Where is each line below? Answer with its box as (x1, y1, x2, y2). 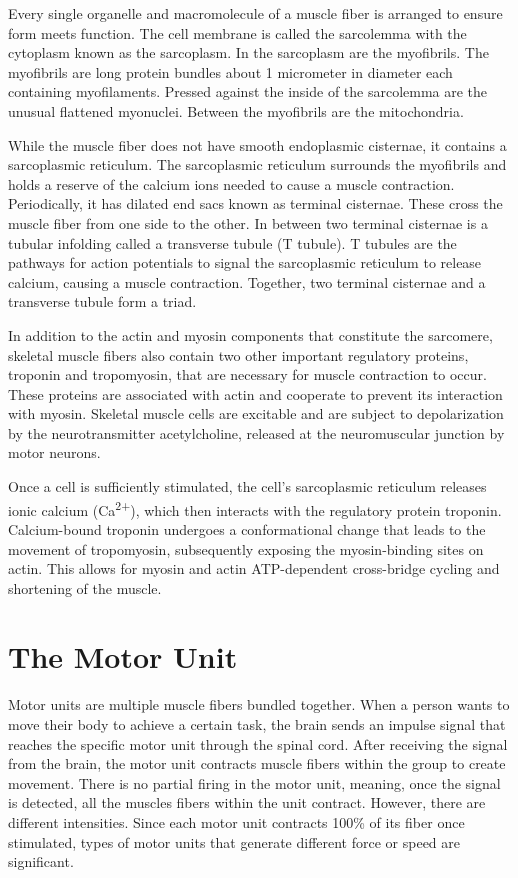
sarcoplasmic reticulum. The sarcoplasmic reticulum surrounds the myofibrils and (8, 154, 507, 175)
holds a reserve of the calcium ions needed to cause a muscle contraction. (8, 173, 455, 194)
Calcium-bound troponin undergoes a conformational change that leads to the (8, 518, 486, 539)
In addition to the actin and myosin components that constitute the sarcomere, (8, 324, 493, 345)
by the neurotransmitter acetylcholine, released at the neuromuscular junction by (8, 422, 505, 443)
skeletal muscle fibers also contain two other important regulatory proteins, (8, 344, 469, 365)
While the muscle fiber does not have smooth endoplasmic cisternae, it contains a (8, 134, 507, 155)
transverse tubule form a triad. (8, 291, 197, 312)
